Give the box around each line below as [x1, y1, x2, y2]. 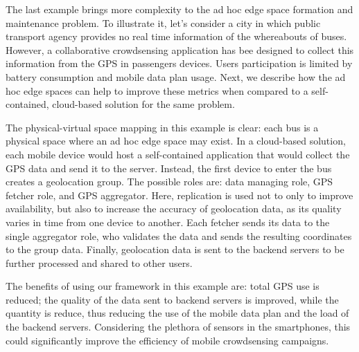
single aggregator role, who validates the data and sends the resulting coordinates [6, 228, 352, 243]
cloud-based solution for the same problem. [52, 97, 235, 111]
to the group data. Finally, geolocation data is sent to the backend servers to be [6, 242, 344, 257]
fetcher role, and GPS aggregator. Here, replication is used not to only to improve [6, 187, 353, 202]
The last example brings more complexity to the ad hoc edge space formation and [6, 2, 353, 16]
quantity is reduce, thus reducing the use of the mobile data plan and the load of [6, 306, 349, 320]
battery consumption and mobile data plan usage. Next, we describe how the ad [6, 69, 346, 84]
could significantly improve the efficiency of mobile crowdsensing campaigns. [6, 333, 329, 347]
